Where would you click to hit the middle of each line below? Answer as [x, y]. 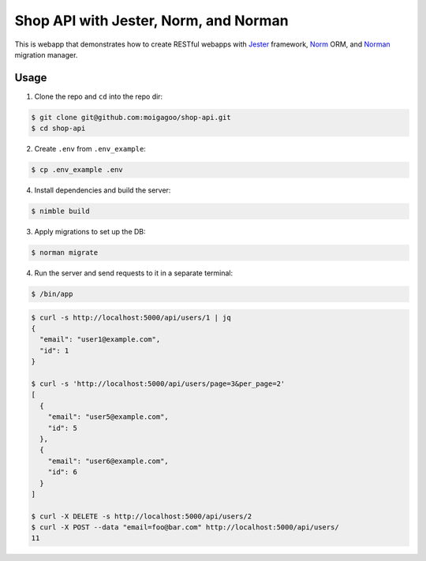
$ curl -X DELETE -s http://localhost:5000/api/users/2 [142, 516]
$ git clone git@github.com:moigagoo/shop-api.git [131, 117]
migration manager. [46, 54]
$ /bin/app [52, 294]
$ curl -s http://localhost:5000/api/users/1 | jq [131, 317]
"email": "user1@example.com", [100, 340]
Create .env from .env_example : [90, 149]
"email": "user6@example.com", [108, 461]
